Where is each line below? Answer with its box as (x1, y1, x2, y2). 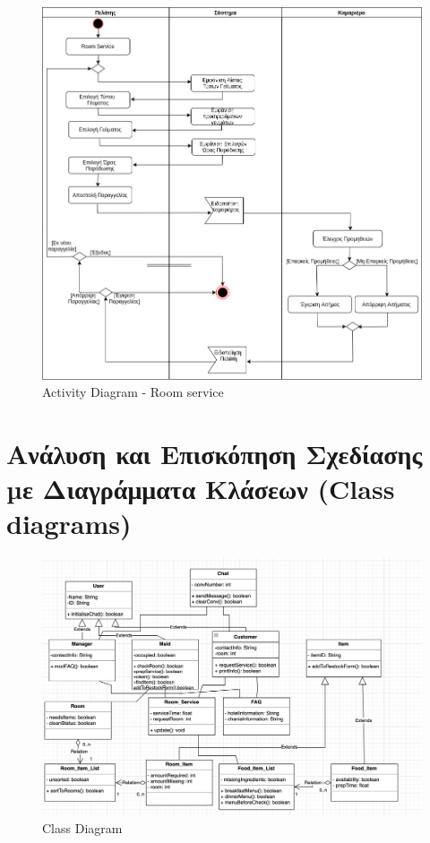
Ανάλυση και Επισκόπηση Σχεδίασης (6, 435, 423, 472)
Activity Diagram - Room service (42, 383, 224, 401)
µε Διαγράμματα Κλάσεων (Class (6, 470, 395, 507)
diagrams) (6, 505, 132, 542)
